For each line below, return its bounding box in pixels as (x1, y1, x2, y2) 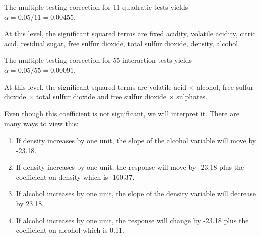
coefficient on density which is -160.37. (16, 171, 135, 182)
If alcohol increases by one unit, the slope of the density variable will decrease (16, 188, 256, 199)
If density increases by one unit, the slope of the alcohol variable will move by (16, 135, 256, 145)
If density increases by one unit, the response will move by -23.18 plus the (16, 162, 244, 172)
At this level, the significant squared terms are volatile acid (4, 81, 187, 92)
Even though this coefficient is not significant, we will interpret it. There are (4, 108, 239, 118)
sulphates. (176, 91, 208, 102)
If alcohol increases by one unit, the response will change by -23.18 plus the (16, 215, 249, 225)
